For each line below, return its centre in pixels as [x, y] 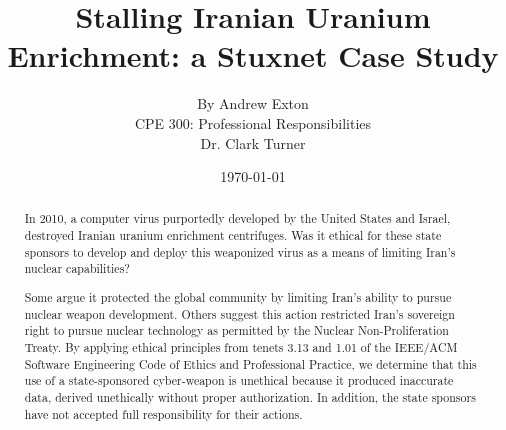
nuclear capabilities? [77, 268]
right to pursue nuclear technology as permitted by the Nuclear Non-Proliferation [236, 330]
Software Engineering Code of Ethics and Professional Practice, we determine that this [250, 363]
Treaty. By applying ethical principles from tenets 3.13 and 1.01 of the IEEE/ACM [241, 346]
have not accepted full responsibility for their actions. [163, 413]
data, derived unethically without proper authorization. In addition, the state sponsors [250, 396]
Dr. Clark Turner [253, 142]
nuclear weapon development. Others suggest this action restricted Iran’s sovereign [239, 313]
